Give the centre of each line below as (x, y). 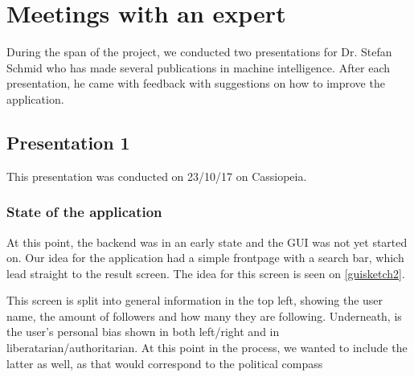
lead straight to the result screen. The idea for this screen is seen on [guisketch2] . (206, 273)
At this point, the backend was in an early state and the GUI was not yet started (207, 242)
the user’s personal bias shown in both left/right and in (143, 332)
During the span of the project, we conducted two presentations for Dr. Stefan (199, 52)
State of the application (84, 212)
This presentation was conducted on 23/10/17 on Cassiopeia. (157, 176)
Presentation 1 (68, 142)
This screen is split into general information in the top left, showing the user (195, 300)
